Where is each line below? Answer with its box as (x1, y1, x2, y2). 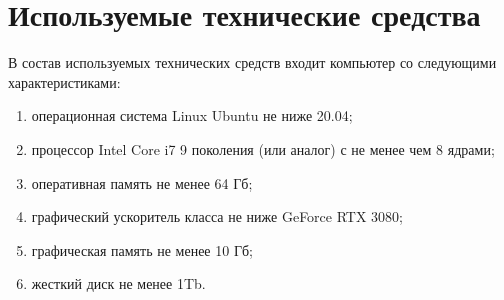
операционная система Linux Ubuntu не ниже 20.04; (31, 105, 353, 126)
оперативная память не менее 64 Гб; (31, 172, 253, 193)
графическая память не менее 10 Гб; (31, 239, 254, 260)
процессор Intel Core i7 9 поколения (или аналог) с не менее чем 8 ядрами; (31, 138, 495, 159)
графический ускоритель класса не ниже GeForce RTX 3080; (31, 206, 404, 227)
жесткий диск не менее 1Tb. (31, 273, 206, 294)
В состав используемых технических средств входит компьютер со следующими (8, 52, 497, 73)
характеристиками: (8, 71, 121, 92)
